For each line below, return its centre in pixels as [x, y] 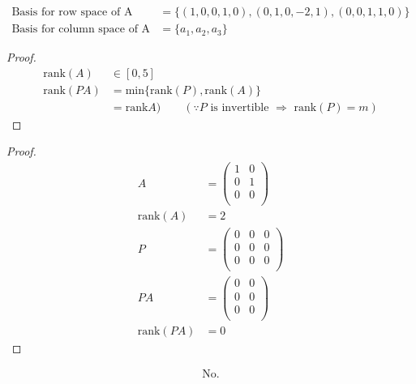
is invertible [240, 107]
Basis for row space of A [72, 13]
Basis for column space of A [81, 30]
